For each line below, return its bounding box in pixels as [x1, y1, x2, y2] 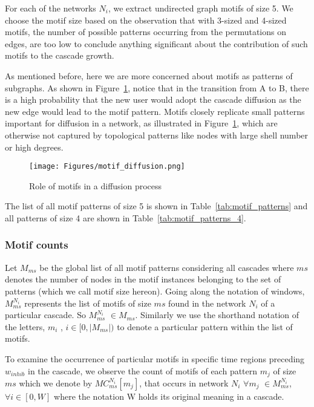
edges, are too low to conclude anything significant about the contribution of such [5, 37, 308, 50]
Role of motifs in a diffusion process [29, 179, 162, 192]
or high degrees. [5, 140, 64, 153]
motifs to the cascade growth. [5, 49, 114, 62]
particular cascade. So [5, 308, 86, 321]
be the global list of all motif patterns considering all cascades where [39, 261, 294, 273]
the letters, [5, 320, 45, 333]
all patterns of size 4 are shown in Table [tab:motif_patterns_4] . [5, 211, 246, 224]
